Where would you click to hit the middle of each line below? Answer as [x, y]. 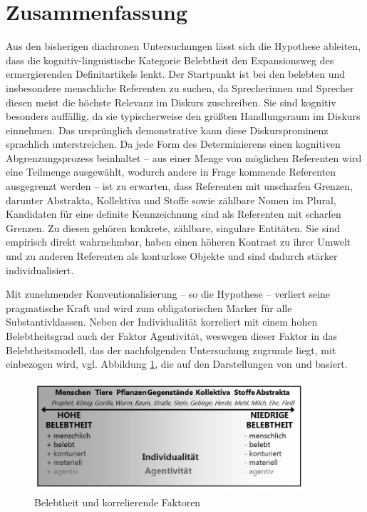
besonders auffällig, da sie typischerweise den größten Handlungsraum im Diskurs [183, 116]
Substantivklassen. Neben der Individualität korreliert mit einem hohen [162, 322]
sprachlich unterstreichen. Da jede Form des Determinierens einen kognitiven [173, 144]
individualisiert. [40, 270]
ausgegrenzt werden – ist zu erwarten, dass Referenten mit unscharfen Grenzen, [180, 186]
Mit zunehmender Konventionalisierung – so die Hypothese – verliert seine [168, 294]
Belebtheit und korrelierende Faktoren [118, 502]
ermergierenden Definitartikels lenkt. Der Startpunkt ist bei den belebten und [176, 74]
